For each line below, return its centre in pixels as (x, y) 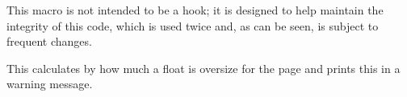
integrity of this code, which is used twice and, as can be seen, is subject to (193, 25)
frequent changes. (49, 41)
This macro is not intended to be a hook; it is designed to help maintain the (195, 10)
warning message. (50, 84)
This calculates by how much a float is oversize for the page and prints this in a (203, 68)
